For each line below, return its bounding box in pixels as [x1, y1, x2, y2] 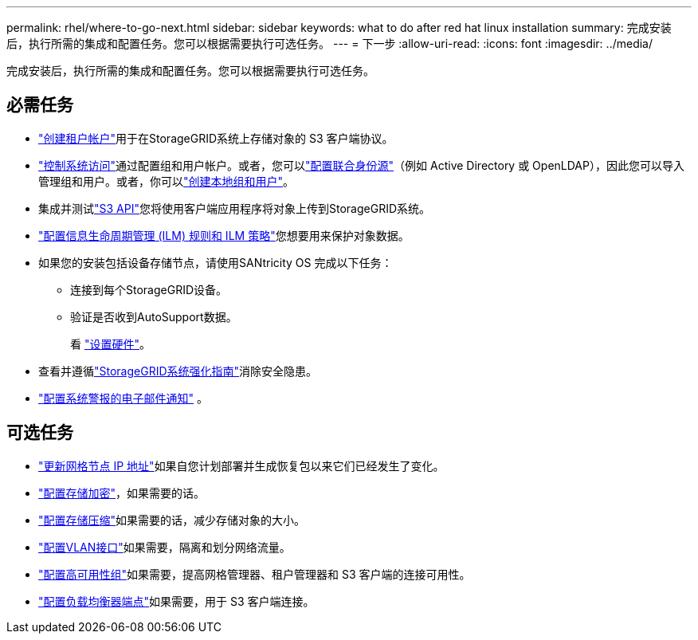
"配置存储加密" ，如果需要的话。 [38, 485, 206, 500]
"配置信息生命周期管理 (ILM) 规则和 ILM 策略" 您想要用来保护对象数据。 [38, 228, 410, 242]
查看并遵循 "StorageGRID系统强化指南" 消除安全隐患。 [38, 363, 318, 378]
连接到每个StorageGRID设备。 [70, 282, 228, 296]
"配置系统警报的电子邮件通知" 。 [38, 391, 208, 405]
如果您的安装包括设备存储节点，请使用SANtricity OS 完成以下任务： [38, 255, 393, 269]
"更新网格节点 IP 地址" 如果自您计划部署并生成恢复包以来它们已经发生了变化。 [38, 458, 445, 473]
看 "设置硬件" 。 [70, 336, 151, 351]
